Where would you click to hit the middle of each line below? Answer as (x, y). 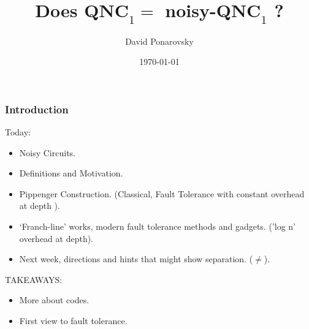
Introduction (37, 109)
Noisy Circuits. (47, 152)
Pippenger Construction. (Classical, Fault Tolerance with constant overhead (162, 193)
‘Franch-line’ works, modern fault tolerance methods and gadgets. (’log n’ (157, 226)
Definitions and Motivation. (71, 173)
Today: (18, 132)
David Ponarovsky (159, 41)
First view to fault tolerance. (73, 320)
